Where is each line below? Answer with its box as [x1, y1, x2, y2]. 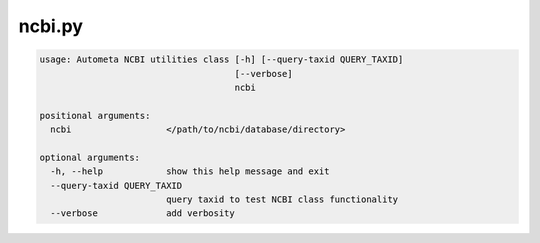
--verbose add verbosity [50, 208, 235, 219]
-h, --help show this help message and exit [50, 166, 330, 177]
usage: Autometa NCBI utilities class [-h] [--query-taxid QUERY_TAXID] [39, 54, 404, 65]
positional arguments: [39, 110, 151, 121]
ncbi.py [18, 15, 84, 37]
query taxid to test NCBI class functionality [165, 194, 399, 205]
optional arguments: [39, 151, 140, 163]
